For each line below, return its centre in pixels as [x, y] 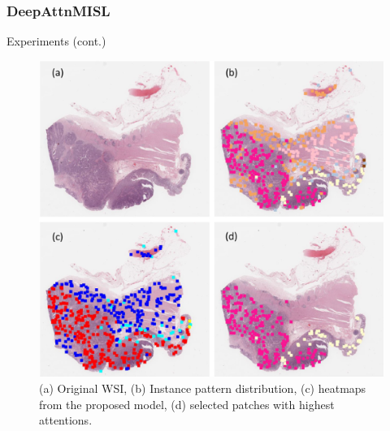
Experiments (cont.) [56, 41]
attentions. [66, 420]
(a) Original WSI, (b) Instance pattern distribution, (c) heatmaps [203, 388]
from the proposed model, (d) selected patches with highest [187, 404]
